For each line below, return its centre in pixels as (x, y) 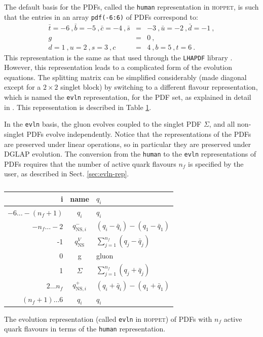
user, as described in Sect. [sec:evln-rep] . (67, 174)
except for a (23, 87)
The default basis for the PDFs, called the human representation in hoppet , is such (131, 7)
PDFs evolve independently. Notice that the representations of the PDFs (139, 134)
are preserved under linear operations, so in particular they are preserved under (127, 144)
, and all (222, 124)
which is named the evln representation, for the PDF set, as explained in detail (128, 97)
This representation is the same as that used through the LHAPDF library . (118, 57)
